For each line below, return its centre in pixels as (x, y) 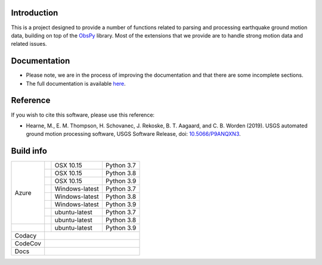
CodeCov (28, 244)
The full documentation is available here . (76, 83)
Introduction (35, 13)
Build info (29, 151)
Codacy (26, 236)
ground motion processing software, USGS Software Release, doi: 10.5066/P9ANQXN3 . (133, 134)
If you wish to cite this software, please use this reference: (83, 115)
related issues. (29, 44)
